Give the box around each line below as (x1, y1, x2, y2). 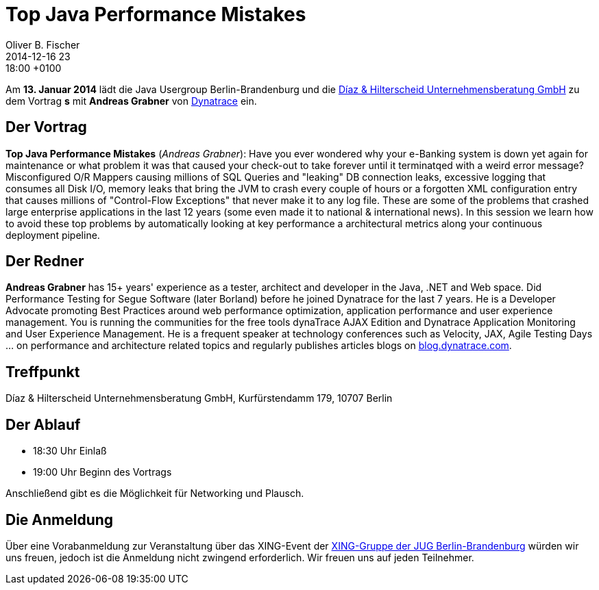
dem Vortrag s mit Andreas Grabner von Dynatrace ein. (5, 94, 257, 107)
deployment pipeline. (5, 229, 100, 241)
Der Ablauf (5, 415, 81, 433)
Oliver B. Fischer (5, 38, 80, 51)
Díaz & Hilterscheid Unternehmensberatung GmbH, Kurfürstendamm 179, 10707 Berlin (5, 392, 393, 405)
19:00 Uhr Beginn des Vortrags (33, 466, 172, 478)
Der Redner (5, 253, 84, 270)
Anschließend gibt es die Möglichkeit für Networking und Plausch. (5, 487, 304, 500)
